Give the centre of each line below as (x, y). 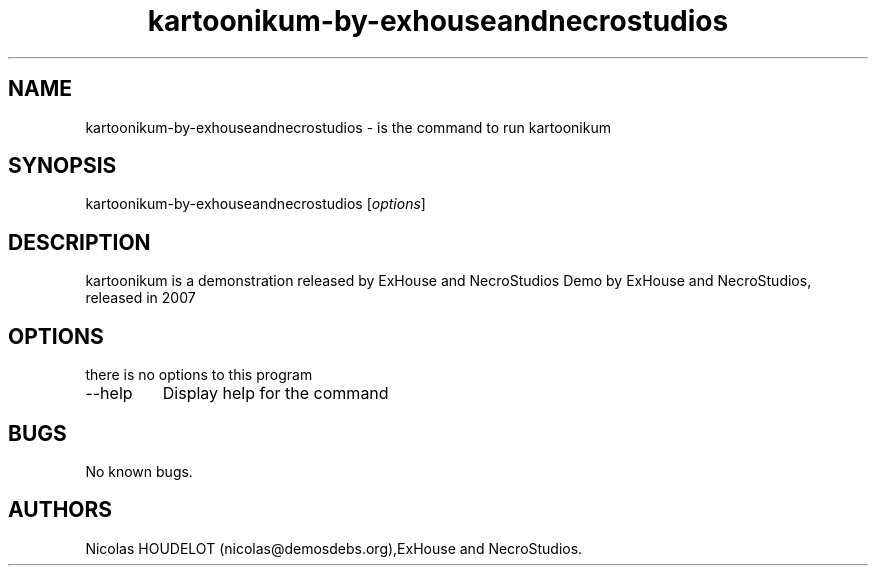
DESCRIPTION (79, 242)
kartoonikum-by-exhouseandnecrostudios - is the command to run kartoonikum (348, 127)
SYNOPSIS (62, 166)
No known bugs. (139, 471)
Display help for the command (275, 393)
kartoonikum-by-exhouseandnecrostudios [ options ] (255, 204)
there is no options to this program (199, 375)
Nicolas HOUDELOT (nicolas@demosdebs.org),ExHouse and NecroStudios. (334, 548)
